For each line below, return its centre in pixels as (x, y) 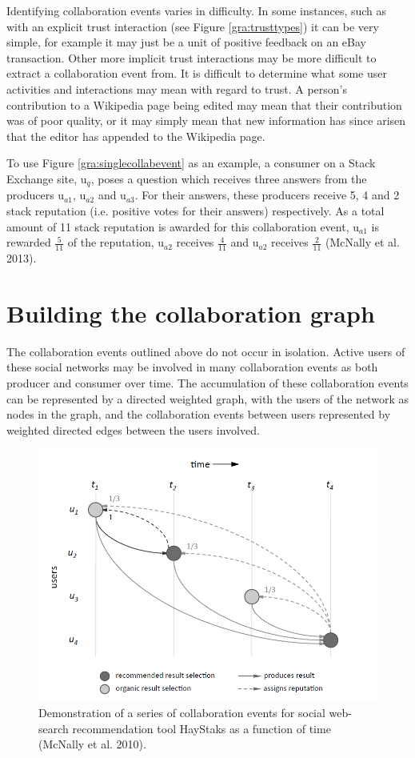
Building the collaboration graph (191, 313)
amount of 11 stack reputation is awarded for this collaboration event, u (183, 226)
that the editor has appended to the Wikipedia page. (136, 136)
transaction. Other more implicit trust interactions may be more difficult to (192, 57)
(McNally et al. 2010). (92, 744)
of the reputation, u (116, 242)
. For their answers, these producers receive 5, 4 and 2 (267, 195)
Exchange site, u (47, 178)
